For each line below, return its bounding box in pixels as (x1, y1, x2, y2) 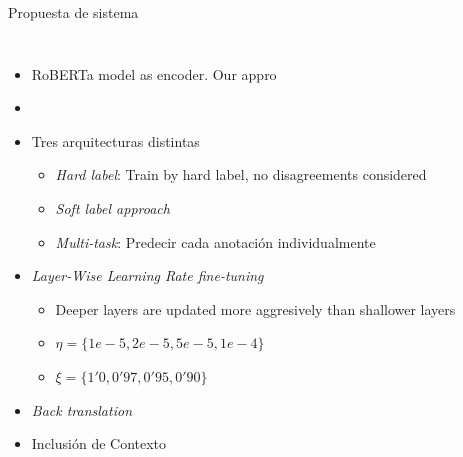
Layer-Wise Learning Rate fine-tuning (31, 265, 264, 286)
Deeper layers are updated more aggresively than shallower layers (55, 298, 456, 319)
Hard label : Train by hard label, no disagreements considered (55, 164, 427, 185)
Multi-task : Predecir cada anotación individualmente (55, 231, 376, 252)
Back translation (31, 399, 132, 420)
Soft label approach (55, 197, 170, 218)
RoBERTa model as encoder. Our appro (31, 63, 277, 84)
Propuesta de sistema (8, 2, 139, 22)
